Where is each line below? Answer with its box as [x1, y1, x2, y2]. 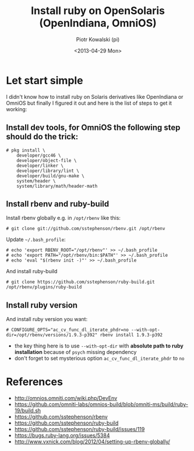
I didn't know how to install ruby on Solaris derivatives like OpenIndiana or [6, 93, 184, 100]
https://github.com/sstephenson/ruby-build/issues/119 [14, 426, 145, 433]
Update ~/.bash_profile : [6, 236, 66, 243]
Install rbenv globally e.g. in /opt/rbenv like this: [6, 215, 121, 222]
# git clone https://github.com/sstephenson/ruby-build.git [6, 279, 156, 285]
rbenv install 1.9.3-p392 [100, 332, 163, 338]
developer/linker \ [16, 163, 64, 168]
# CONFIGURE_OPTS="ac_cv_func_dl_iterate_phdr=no [6, 327, 129, 333]
